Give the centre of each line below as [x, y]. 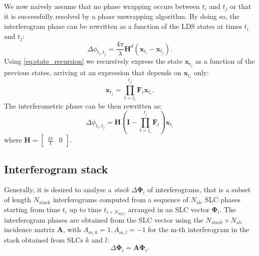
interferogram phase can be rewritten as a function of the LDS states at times [123, 26]
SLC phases [223, 199]
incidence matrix [29, 229]
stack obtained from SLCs [44, 239]
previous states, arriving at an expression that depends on [93, 72]
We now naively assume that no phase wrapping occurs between [102, 6]
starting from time [32, 209]
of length [18, 199]
